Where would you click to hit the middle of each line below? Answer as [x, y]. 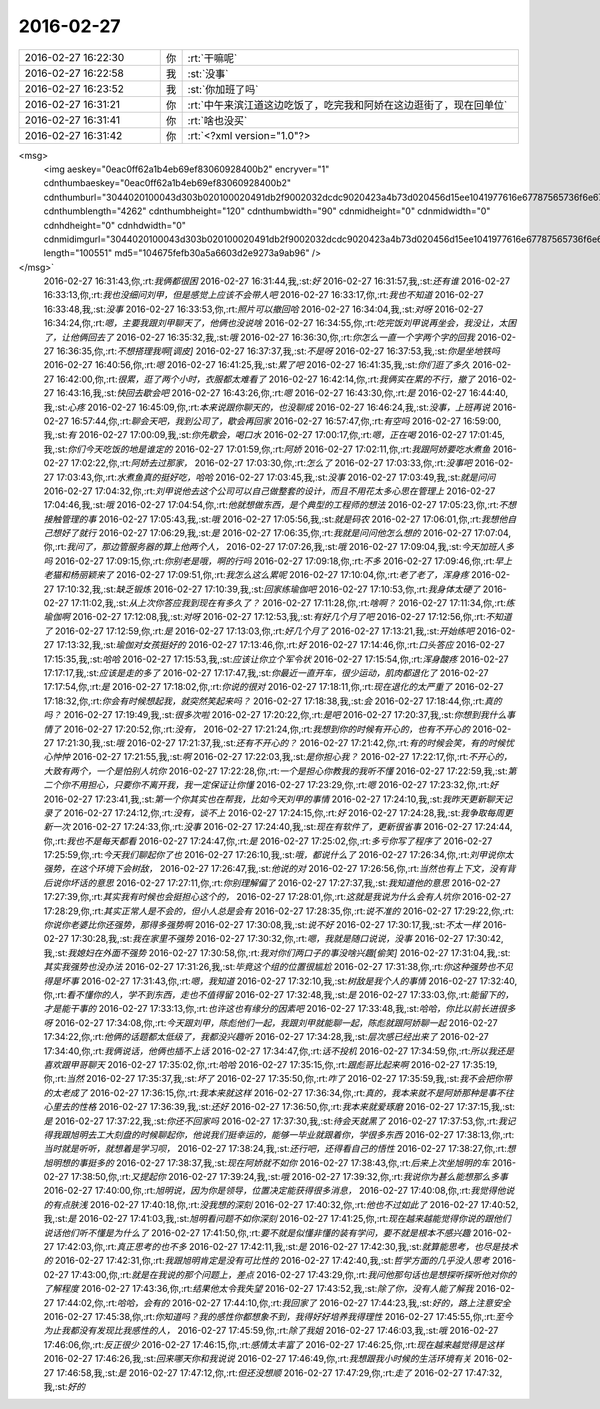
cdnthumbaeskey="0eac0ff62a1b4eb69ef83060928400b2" [167, 183]
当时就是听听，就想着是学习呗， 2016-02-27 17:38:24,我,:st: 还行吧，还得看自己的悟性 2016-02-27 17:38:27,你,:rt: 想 [279, 1149]
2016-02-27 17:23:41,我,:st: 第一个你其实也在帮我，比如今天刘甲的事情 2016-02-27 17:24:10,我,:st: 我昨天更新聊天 [273, 799]
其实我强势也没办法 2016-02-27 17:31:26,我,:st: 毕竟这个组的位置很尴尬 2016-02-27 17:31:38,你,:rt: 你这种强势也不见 [278, 967]
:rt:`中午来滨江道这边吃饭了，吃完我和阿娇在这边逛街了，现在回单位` [347, 105]
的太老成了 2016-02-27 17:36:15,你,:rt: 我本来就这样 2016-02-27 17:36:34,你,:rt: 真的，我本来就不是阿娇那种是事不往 [279, 1092]
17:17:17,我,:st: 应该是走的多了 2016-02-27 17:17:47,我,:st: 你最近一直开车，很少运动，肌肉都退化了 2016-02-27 [266, 673]
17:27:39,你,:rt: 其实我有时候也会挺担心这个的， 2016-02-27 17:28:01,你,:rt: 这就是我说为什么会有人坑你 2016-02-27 [277, 897]
